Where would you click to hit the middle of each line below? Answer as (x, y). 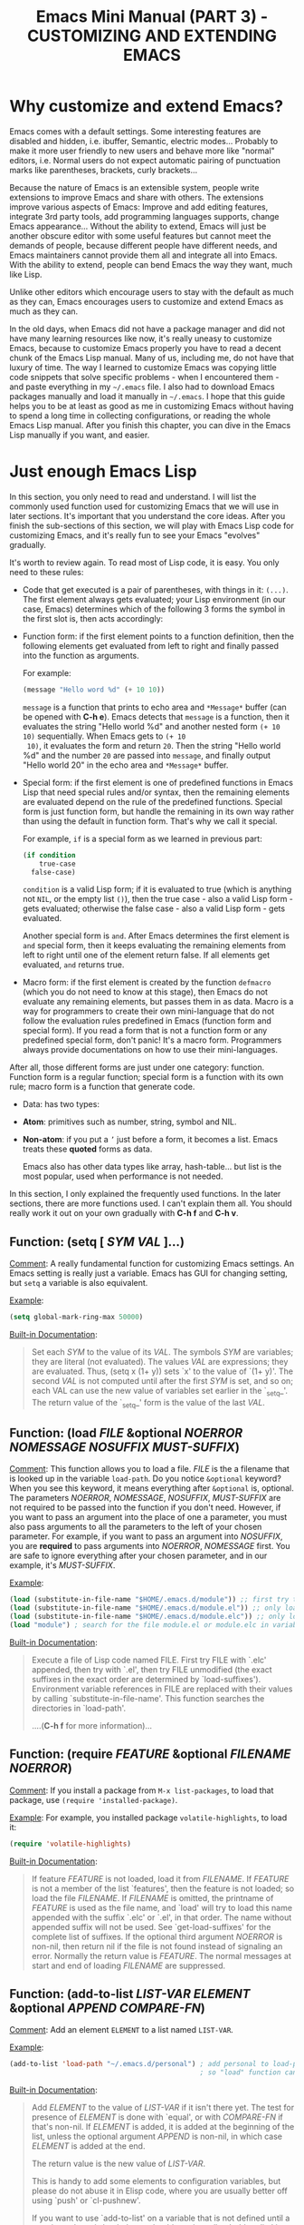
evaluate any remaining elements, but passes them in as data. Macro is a (158, 1002)
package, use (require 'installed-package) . (94, 1799)
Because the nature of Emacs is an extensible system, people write (134, 187)
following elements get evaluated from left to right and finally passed (150, 645)
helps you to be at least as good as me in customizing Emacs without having (152, 406)
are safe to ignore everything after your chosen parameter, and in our (138, 1556)
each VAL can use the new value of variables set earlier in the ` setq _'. (159, 1392)
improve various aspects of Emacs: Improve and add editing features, (139, 207)
